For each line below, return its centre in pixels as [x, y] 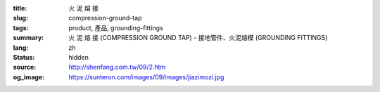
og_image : [29, 77]
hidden [79, 57]
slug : [20, 18]
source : [25, 67]
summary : [28, 38]
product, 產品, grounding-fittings [116, 27]
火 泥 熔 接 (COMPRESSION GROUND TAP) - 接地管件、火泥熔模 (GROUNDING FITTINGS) [198, 38]
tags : [21, 27]
